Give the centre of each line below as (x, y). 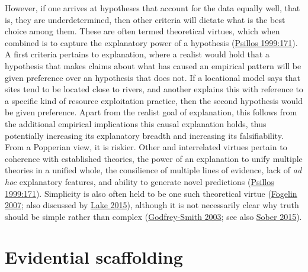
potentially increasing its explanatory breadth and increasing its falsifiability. (144, 135)
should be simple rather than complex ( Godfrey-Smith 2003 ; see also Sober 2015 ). (153, 216)
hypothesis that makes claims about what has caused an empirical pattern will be (153, 65)
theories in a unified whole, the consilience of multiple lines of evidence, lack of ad (153, 170)
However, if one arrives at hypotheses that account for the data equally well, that (153, 8)
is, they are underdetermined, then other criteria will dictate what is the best (145, 19)
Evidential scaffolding (94, 257)
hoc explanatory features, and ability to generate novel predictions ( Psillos (139, 181)
